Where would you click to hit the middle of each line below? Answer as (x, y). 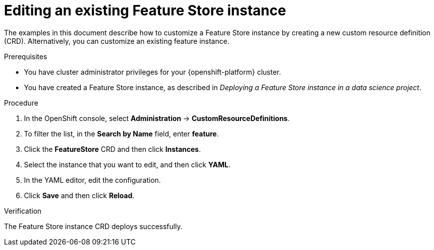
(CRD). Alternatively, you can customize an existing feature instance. (117, 41)
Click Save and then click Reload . (79, 195)
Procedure (21, 103)
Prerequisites (26, 56)
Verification (23, 211)
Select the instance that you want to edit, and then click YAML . (127, 164)
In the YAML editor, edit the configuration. (93, 180)
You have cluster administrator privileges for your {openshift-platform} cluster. (153, 72)
